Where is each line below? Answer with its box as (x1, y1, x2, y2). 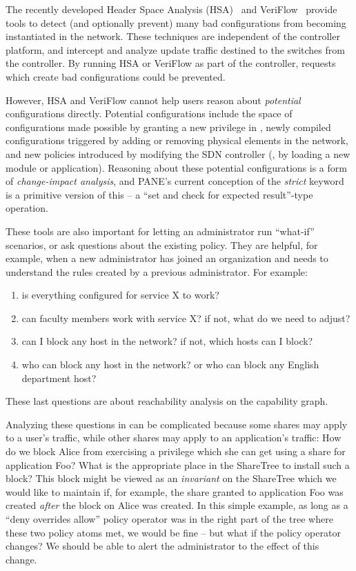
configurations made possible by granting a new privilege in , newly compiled (6, 119, 331, 134)
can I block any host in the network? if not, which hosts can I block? (21, 334, 313, 348)
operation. (6, 201, 48, 215)
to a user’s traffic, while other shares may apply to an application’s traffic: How (6, 430, 342, 445)
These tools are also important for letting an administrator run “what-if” (6, 223, 315, 238)
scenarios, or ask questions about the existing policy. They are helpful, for (6, 237, 318, 252)
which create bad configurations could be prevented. (6, 69, 226, 83)
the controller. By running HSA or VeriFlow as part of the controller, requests (6, 56, 336, 70)
